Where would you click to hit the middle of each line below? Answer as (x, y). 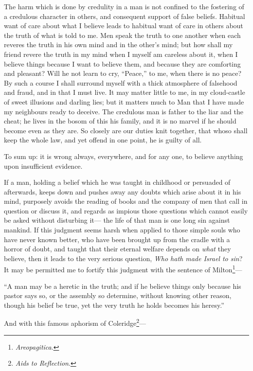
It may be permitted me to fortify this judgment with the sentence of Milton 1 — (123, 269)
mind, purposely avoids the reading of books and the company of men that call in (126, 201)
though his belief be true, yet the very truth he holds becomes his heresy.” (114, 305)
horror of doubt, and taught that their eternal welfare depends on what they (117, 249)
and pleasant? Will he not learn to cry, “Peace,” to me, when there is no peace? (123, 73)
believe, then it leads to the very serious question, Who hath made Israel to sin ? (123, 258)
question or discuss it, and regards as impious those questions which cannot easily (126, 210)
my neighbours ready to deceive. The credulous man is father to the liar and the (124, 111)
